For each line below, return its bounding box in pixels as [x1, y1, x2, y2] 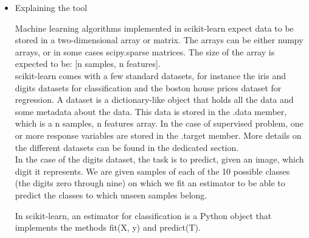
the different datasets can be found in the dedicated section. [15, 141, 239, 153]
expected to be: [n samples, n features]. [15, 57, 161, 70]
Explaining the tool [15, 1, 88, 13]
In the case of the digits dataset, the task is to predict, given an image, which [15, 153, 304, 166]
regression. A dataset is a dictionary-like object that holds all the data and [15, 93, 294, 106]
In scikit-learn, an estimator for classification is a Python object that [15, 209, 272, 222]
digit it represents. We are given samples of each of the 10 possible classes [15, 164, 290, 177]
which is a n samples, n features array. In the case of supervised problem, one [15, 117, 304, 130]
